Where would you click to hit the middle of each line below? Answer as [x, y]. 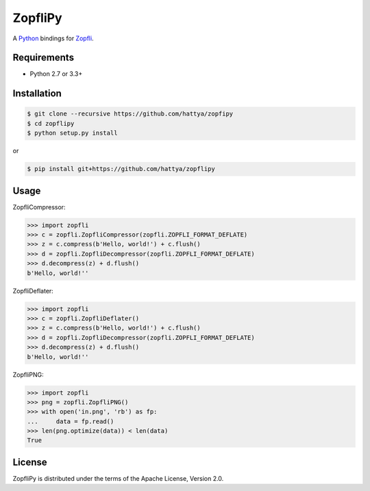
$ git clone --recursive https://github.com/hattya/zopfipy [130, 114]
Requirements [44, 58]
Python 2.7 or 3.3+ [56, 74]
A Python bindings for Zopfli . [53, 38]
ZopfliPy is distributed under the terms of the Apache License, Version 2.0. [118, 478]
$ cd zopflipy [51, 123]
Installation [37, 93]
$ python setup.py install [72, 133]
